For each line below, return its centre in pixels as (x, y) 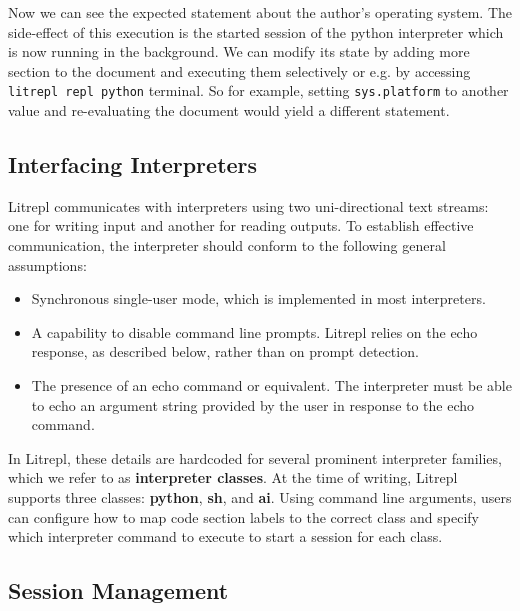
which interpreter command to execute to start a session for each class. (225, 536)
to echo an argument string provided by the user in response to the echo (253, 404)
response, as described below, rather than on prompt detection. (225, 351)
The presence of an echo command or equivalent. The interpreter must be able (271, 384)
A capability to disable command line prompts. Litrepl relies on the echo (254, 331)
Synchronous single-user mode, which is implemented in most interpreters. (258, 298)
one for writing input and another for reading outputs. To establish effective (241, 225)
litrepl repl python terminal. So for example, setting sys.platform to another (258, 90)
